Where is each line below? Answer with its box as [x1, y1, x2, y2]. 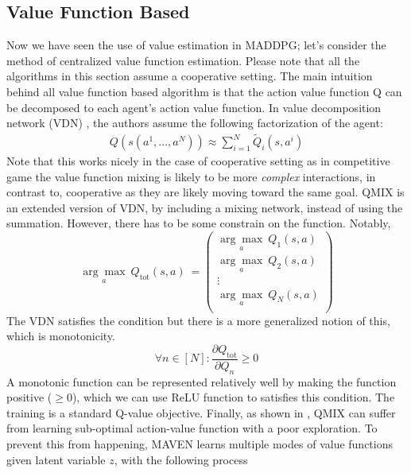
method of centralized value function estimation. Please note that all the [6, 52, 360, 68]
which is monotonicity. [6, 328, 115, 344]
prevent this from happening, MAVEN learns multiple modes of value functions [6, 436, 394, 452]
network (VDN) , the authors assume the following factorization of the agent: [6, 114, 383, 131]
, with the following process [114, 451, 248, 467]
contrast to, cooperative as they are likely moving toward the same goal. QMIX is [6, 184, 405, 200]
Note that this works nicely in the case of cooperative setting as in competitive [6, 153, 390, 169]
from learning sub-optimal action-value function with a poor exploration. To [6, 420, 378, 436]
